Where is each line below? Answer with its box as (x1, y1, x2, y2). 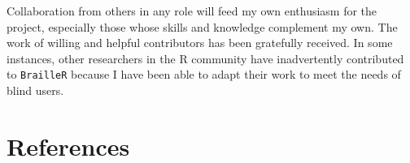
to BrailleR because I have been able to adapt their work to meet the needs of (7, 66, 401, 83)
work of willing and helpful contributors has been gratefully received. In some (7, 34, 393, 51)
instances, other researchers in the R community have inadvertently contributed (7, 49, 404, 66)
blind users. (7, 82, 64, 99)
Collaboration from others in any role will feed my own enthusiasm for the (7, 2, 377, 19)
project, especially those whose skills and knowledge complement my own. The (7, 18, 398, 35)
